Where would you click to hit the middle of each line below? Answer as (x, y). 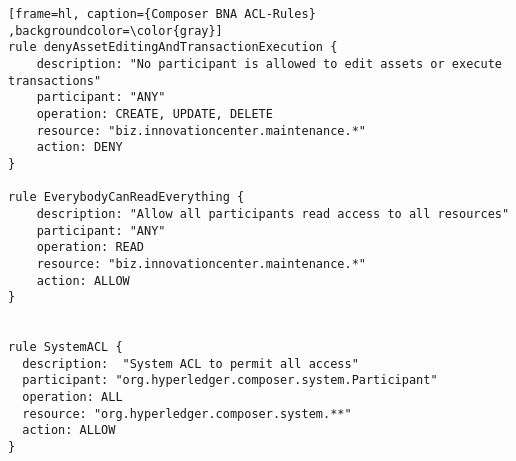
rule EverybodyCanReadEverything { (126, 197)
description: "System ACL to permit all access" (190, 363)
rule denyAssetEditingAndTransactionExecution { (173, 47)
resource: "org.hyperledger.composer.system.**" (187, 413)
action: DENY (79, 147)
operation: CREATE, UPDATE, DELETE (154, 113)
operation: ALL (72, 397)
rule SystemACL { (65, 347)
